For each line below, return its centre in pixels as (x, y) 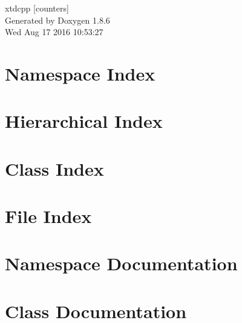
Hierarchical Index (84, 121)
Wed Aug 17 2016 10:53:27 (54, 32)
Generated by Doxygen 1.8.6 (57, 20)
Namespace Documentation (121, 263)
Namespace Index (80, 73)
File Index (48, 216)
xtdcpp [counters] (37, 8)
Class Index (54, 168)
